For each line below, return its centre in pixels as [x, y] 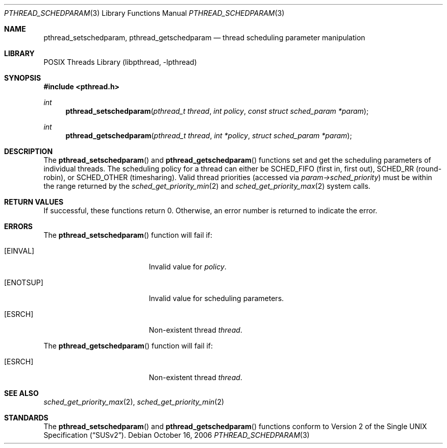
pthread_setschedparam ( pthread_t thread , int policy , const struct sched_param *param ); [217, 111]
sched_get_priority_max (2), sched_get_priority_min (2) [134, 402]
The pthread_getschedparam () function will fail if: [128, 346]
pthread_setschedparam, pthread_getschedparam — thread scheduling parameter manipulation [204, 38]
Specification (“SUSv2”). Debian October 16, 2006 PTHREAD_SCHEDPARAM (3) [177, 435]
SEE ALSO [21, 393]
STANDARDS [26, 418]
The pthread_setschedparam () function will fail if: [128, 235]
